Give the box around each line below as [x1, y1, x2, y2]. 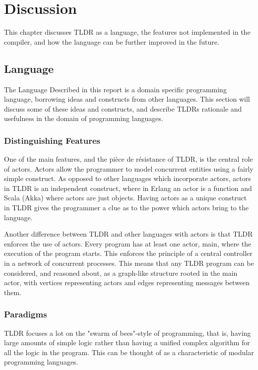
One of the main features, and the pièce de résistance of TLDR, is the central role [4, 154, 253, 164]
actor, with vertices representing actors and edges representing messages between [4, 277, 250, 288]
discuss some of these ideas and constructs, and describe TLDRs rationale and [4, 103, 242, 114]
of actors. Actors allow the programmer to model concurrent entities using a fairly [4, 163, 254, 174]
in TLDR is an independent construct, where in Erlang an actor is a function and [4, 183, 252, 193]
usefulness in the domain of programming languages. [4, 113, 163, 123]
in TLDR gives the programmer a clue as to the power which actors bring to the [4, 202, 249, 213]
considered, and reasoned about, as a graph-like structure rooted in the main [4, 267, 238, 278]
